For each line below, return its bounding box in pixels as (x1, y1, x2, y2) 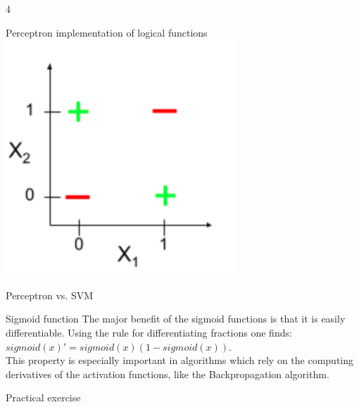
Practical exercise (6, 390, 81, 405)
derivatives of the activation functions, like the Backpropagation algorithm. (6, 366, 329, 381)
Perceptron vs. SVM (6, 287, 94, 302)
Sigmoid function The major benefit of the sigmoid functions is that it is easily (6, 311, 346, 326)
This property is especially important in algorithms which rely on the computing (6, 353, 354, 368)
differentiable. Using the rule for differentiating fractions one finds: (6, 325, 292, 339)
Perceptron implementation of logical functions (6, 25, 208, 39)
